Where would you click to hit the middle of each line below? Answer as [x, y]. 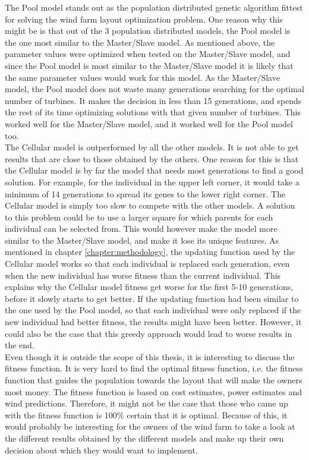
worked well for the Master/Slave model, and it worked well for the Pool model [149, 123]
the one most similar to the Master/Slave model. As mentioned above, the [140, 42]
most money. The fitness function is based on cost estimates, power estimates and [154, 391]
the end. [20, 345]
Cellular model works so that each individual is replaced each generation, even [147, 264]
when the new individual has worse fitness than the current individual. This [143, 275]
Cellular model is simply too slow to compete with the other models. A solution [150, 205]
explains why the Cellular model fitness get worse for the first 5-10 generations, [149, 287]
